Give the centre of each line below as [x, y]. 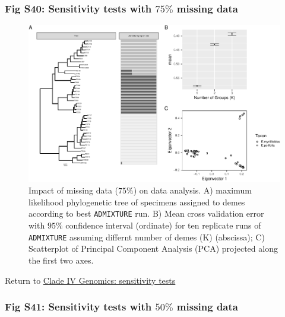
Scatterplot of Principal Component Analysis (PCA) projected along [153, 248]
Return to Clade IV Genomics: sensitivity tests [90, 280]
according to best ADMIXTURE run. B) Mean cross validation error [146, 213]
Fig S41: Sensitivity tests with [78, 307]
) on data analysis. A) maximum [192, 190]
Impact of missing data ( [74, 190]
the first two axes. [61, 260]
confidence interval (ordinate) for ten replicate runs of [163, 225]
